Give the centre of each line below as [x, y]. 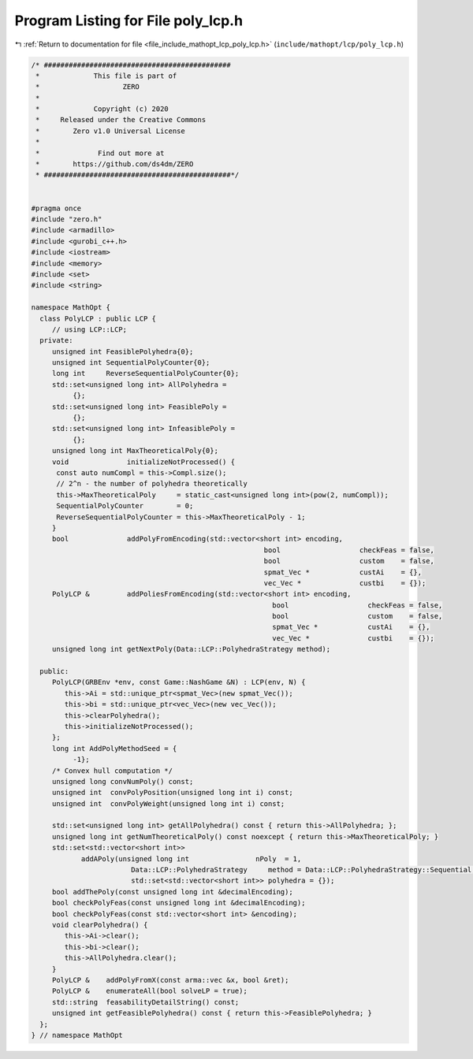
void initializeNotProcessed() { [143, 462]
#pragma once [56, 208]
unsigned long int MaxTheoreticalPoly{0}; [135, 451]
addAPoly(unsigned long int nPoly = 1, [191, 858]
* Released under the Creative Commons [121, 120]
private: [56, 340]
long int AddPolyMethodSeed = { [114, 748]
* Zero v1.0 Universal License [110, 131]
